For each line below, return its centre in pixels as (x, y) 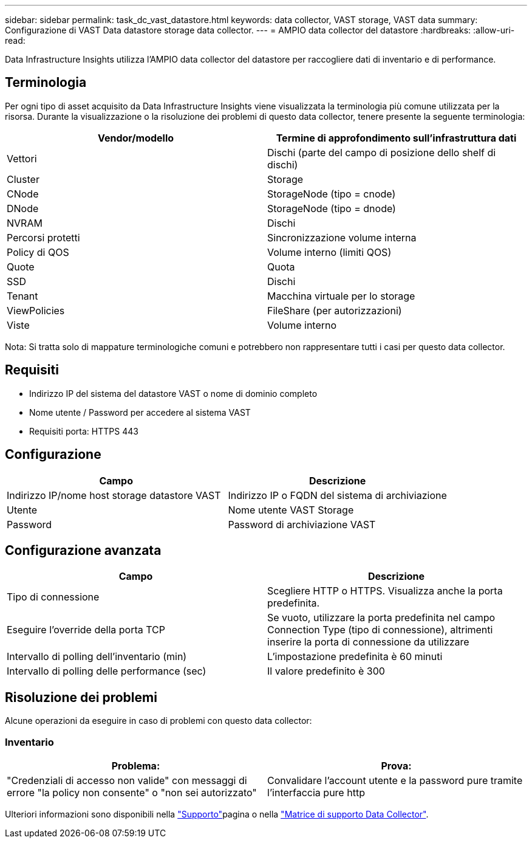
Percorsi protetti (43, 237)
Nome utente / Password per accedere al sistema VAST (140, 412)
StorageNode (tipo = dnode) (332, 208)
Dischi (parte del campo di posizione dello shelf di (382, 152)
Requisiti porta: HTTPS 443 (84, 431)
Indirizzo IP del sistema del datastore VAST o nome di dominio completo (173, 393)
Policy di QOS (38, 252)
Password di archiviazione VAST (302, 524)
